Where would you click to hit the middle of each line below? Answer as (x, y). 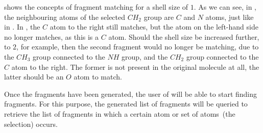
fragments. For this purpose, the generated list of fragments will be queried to (126, 104)
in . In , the (22, 27)
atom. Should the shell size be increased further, (184, 36)
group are (159, 17)
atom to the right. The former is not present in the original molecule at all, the (135, 66)
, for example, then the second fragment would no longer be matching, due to (138, 47)
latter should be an (34, 77)
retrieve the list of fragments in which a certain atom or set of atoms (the (120, 113)
